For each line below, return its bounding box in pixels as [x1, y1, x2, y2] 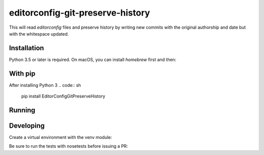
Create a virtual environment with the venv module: [9, 135, 112, 140]
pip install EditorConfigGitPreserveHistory [21, 93, 106, 99]
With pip [9, 69, 36, 77]
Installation [9, 44, 44, 52]
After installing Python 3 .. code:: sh [9, 82, 81, 88]
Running [9, 106, 36, 114]
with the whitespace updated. [9, 31, 69, 37]
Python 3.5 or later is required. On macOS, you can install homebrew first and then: [9, 57, 176, 62]
